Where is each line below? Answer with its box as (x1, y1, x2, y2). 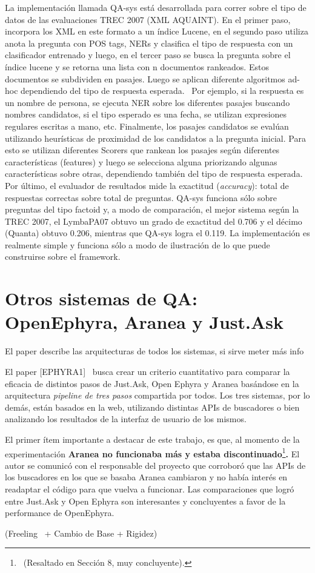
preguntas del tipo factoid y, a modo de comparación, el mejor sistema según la (5, 203, 299, 216)
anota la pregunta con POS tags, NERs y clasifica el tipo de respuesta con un (5, 36, 293, 49)
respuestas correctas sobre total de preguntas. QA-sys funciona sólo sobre (5, 191, 277, 204)
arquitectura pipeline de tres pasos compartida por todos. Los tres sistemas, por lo (5, 389, 310, 402)
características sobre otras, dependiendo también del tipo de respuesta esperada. (5, 167, 303, 180)
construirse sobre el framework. (5, 250, 121, 263)
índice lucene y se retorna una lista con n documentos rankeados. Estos (5, 60, 269, 73)
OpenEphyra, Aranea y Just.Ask (5, 310, 283, 334)
